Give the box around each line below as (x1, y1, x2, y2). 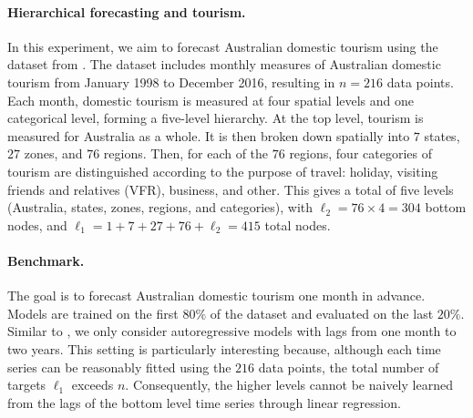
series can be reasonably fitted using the (7, 357, 231, 376)
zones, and (24, 144, 83, 163)
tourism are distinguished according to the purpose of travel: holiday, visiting (7, 161, 438, 180)
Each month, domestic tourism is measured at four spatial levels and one (7, 90, 415, 109)
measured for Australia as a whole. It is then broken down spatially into (7, 126, 410, 145)
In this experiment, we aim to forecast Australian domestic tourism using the (7, 36, 438, 56)
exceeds (71, 375, 114, 394)
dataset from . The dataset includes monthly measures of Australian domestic (7, 55, 441, 74)
